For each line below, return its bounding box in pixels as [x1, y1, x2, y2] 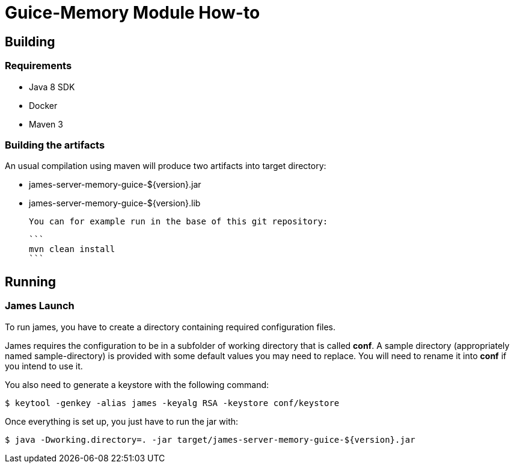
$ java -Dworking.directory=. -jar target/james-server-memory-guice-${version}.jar [5, 434, 415, 445]
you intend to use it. [5, 360, 83, 371]
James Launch [5, 300, 75, 312]
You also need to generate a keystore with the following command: [5, 379, 269, 390]
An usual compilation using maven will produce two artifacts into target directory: [5, 161, 326, 171]
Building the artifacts [5, 138, 105, 151]
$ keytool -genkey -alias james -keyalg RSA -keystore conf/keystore [5, 398, 340, 408]
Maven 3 [29, 119, 63, 129]
